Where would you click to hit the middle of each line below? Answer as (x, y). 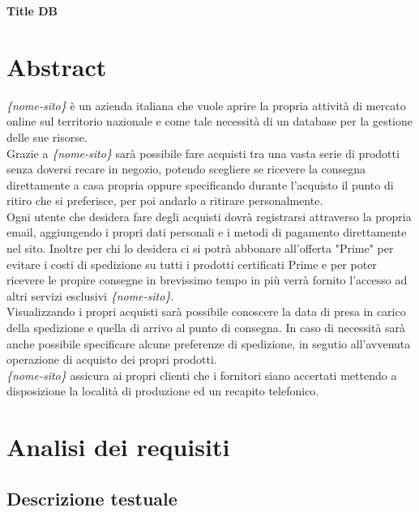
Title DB (32, 11)
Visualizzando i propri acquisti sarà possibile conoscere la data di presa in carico (206, 311)
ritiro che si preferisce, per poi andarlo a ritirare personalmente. (165, 201)
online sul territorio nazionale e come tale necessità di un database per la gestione (210, 121)
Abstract (57, 66)
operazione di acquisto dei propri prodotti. (112, 359)
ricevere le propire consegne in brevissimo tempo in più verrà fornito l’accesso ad (207, 280)
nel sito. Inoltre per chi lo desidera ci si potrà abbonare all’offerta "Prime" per (200, 248)
